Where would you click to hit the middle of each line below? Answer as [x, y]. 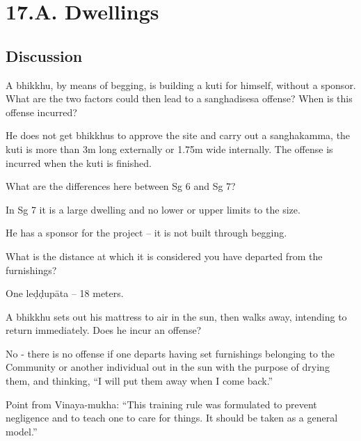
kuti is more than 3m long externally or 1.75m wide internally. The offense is [169, 149]
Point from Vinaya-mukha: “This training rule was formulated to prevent [161, 404]
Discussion [44, 55]
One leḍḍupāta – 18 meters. [65, 293]
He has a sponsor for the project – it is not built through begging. [146, 233]
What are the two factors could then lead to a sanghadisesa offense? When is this [179, 98]
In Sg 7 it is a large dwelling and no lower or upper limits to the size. [153, 209]
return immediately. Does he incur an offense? [104, 330]
